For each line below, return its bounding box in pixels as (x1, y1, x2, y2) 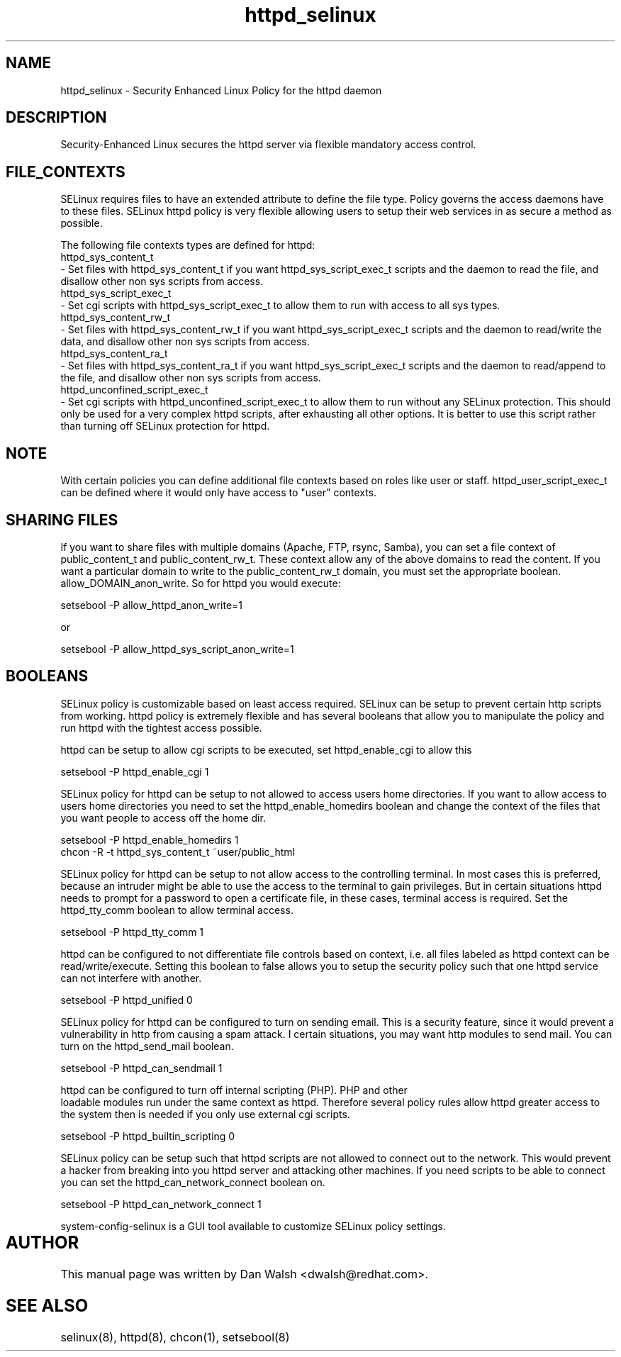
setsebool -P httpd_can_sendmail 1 (60, 1061, 223, 1074)
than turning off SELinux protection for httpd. (60, 420, 270, 432)
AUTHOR (6, 1232, 79, 1253)
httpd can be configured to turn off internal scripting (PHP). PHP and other (60, 1083, 408, 1096)
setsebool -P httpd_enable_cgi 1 (60, 765, 209, 778)
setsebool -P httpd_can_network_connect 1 (60, 1197, 262, 1210)
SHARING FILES (6, 510, 118, 529)
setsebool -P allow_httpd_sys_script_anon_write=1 (60, 642, 294, 655)
